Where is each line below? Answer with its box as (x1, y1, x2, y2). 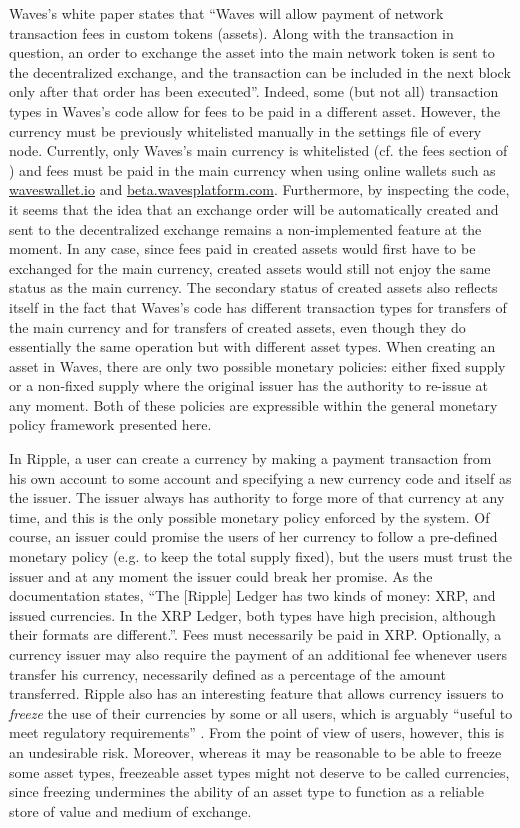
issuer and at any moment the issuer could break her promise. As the (9, 565, 433, 586)
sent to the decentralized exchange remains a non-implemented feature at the (9, 218, 482, 239)
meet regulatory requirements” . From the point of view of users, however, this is (9, 722, 505, 743)
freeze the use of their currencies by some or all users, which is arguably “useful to (9, 702, 513, 723)
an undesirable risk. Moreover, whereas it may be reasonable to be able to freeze (9, 741, 502, 762)
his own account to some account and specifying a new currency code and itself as (9, 467, 512, 488)
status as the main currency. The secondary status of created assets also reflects (9, 277, 498, 298)
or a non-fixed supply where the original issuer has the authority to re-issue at (9, 375, 489, 396)
